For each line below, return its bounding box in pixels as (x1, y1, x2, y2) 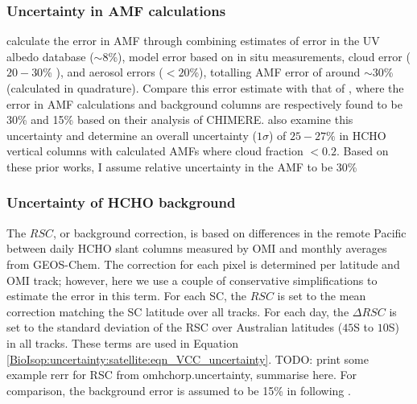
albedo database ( (6, 47, 94, 64)
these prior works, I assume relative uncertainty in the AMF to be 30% (6, 158, 357, 175)
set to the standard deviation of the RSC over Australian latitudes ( (6, 319, 343, 336)
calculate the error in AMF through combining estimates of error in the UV (6, 32, 380, 49)
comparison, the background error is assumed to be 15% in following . (6, 381, 351, 398)
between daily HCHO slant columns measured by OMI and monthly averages (6, 240, 387, 257)
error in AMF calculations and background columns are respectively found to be (6, 95, 403, 112)
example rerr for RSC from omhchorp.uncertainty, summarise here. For (6, 366, 357, 383)
